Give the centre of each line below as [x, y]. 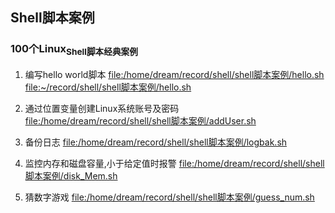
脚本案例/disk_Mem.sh [71, 175]
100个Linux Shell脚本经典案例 [74, 50]
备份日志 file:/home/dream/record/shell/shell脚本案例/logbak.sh [156, 142]
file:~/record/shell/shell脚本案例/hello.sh [108, 87]
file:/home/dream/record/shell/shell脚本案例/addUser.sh [140, 120]
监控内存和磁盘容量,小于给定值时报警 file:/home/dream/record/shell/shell [174, 163]
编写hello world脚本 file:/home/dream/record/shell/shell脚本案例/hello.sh [174, 74]
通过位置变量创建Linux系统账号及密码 [102, 108]
